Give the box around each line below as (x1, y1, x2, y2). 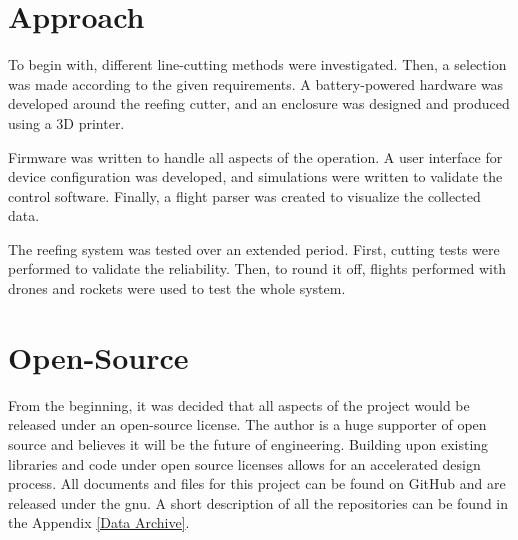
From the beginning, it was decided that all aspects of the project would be (8, 394, 470, 415)
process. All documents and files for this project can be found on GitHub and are (8, 473, 506, 494)
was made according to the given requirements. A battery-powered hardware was (8, 73, 504, 94)
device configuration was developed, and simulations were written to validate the (8, 166, 503, 187)
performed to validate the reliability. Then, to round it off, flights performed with (8, 258, 507, 279)
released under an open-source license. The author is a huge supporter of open (8, 414, 487, 435)
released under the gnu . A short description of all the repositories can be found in (8, 492, 509, 513)
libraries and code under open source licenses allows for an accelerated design (8, 453, 481, 474)
